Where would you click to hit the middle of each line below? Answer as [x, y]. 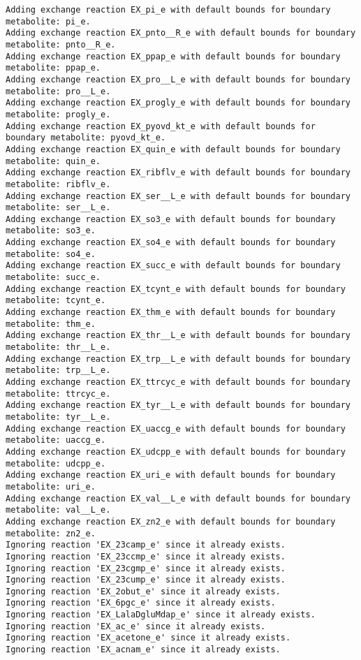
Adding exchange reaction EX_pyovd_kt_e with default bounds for [161, 126]
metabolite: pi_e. [48, 21]
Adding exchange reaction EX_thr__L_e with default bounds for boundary [178, 336]
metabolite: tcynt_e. [56, 301]
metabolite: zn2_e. [51, 533]
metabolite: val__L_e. [58, 510]
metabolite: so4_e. [51, 254]
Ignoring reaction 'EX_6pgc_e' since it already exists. [141, 603]
